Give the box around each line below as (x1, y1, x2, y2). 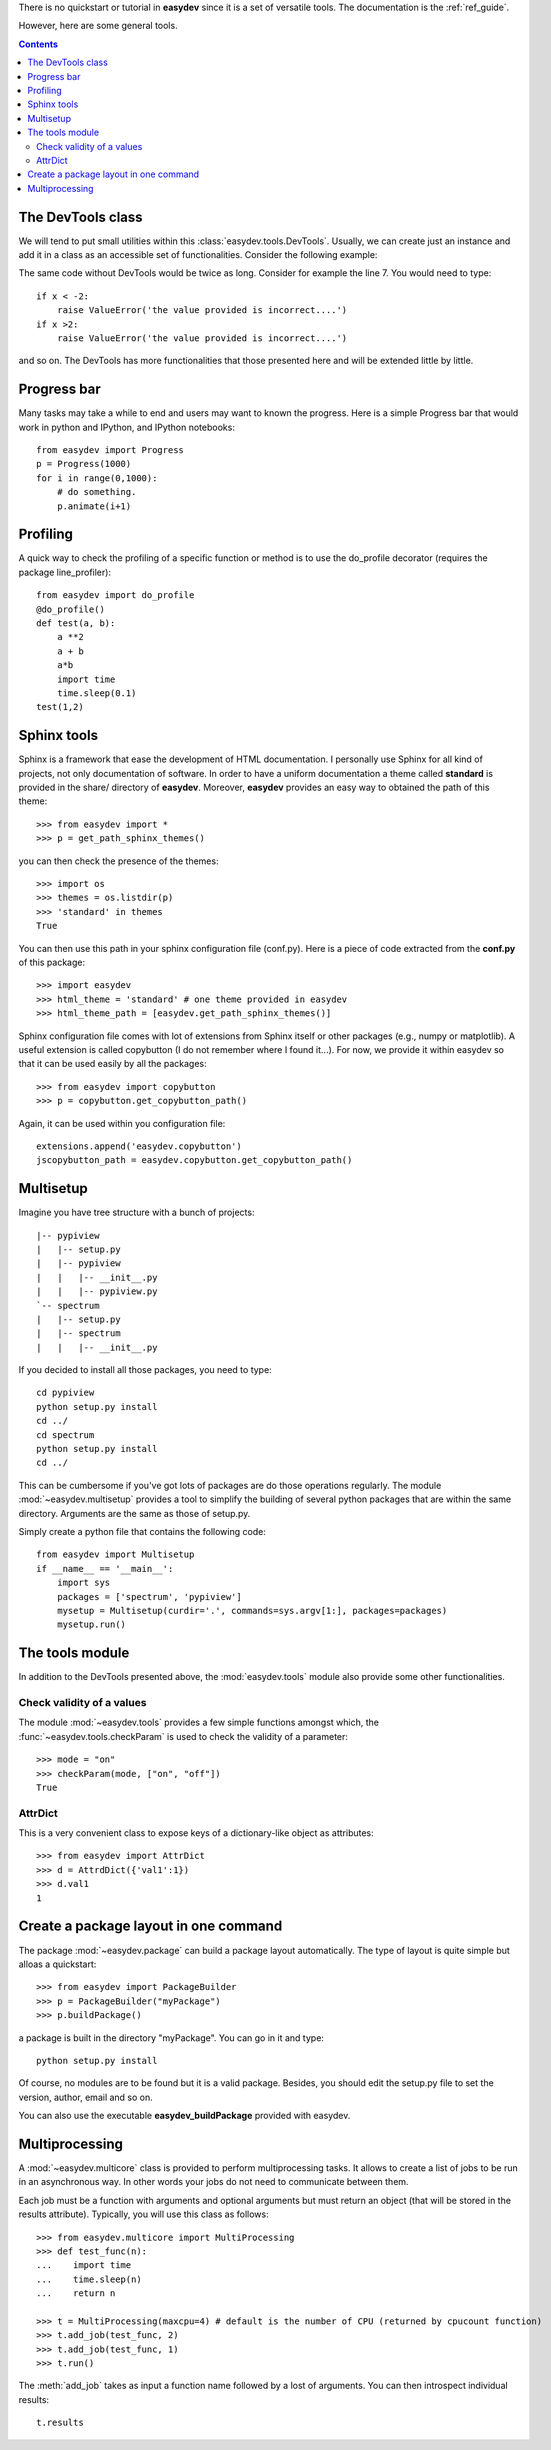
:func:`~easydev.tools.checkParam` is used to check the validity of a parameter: (18, 1730, 349, 1742)
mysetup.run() (56, 1619, 127, 1630)
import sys (56, 1577, 111, 1589)
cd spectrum (36, 1429, 95, 1440)
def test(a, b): (36, 618, 116, 629)
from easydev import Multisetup (36, 1549, 195, 1560)
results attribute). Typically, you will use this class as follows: (18, 2208, 269, 2220)
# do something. (56, 486, 137, 498)
